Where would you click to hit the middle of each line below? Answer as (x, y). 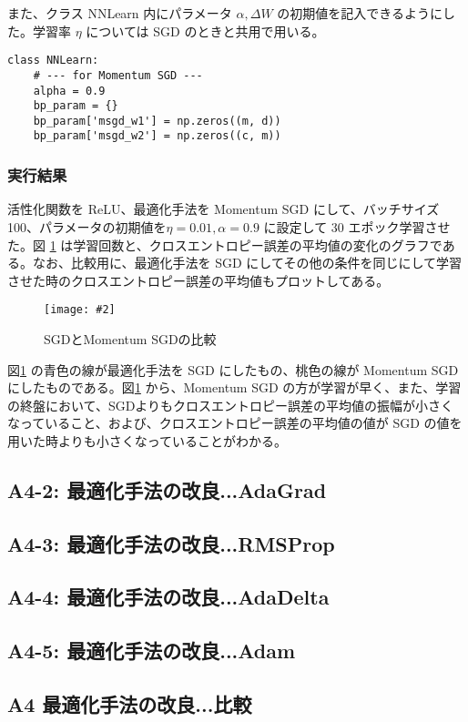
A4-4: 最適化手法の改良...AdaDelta (168, 597)
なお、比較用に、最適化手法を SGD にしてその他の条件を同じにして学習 (247, 263)
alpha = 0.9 (69, 91)
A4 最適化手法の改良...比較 (130, 704)
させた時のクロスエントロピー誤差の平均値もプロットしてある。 (198, 280)
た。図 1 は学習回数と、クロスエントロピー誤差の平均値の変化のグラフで (225, 244)
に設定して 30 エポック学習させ (357, 226)
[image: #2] (80, 310)
